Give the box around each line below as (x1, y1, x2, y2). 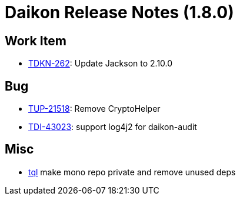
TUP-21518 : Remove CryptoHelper (28, 104, 161, 114)
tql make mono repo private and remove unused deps (28, 166, 236, 177)
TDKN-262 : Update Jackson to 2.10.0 (28, 58, 173, 69)
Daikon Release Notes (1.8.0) (5, 2, 234, 22)
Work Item (5, 33, 67, 48)
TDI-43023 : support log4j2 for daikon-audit (28, 122, 197, 132)
